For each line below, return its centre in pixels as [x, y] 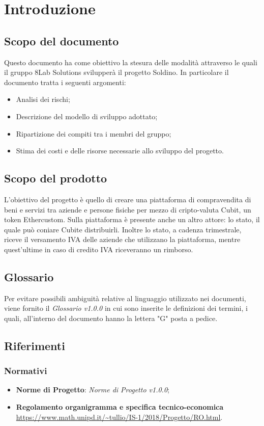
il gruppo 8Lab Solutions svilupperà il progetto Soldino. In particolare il [116, 72]
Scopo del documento [62, 41]
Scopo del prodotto [56, 178]
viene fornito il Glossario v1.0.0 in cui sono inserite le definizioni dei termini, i [126, 308]
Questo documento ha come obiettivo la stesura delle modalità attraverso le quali [131, 62]
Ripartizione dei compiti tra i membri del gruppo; [94, 133]
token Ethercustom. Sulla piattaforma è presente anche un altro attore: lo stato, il [132, 219]
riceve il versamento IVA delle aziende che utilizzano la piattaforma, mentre [122, 239]
